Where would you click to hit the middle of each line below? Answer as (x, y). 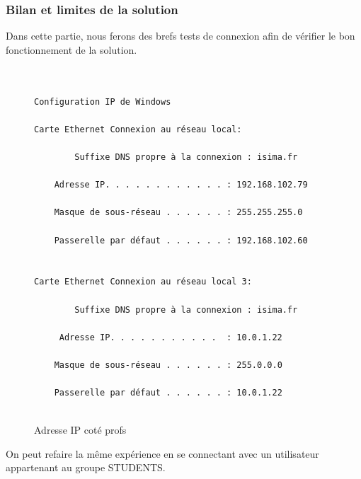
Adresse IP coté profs (80, 430)
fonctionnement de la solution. (71, 49)
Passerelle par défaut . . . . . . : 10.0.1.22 (168, 393)
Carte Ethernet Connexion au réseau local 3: (143, 282)
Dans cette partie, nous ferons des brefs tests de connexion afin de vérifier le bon (180, 36)
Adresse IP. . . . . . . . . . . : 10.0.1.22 (171, 337)
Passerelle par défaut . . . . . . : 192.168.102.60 (181, 240)
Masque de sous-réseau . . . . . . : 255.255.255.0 (178, 213)
